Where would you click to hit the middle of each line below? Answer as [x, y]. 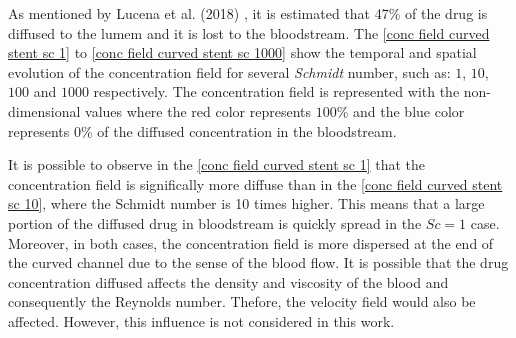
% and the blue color [400, 110]
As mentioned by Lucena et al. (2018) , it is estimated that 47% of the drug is [248, 13]
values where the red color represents [198, 110]
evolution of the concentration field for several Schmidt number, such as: [229, 71]
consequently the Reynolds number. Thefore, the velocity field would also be [242, 301]
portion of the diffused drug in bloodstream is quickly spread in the [215, 222]
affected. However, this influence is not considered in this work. [201, 320]
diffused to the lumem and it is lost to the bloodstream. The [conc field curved [249, 32]
